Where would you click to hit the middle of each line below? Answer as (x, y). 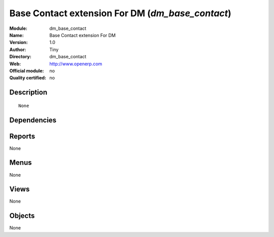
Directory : (20, 57)
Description (28, 92)
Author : (18, 49)
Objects (22, 216)
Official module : (27, 70)
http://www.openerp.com (76, 64)
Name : (16, 35)
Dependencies (33, 120)
